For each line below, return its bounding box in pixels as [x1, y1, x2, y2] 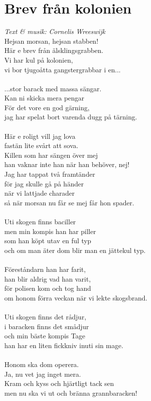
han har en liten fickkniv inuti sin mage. [4, 340, 123, 350]
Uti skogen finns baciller [4, 217, 76, 226]
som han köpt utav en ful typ [4, 235, 91, 246]
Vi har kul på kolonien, [4, 54, 73, 65]
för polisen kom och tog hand [4, 283, 91, 293]
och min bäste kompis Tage [4, 331, 85, 341]
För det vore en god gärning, [4, 102, 90, 112]
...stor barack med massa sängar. [4, 83, 102, 93]
